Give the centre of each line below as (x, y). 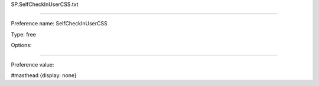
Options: (21, 45)
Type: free (24, 34)
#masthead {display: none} (44, 75)
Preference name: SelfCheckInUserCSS (59, 24)
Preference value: (32, 64)
